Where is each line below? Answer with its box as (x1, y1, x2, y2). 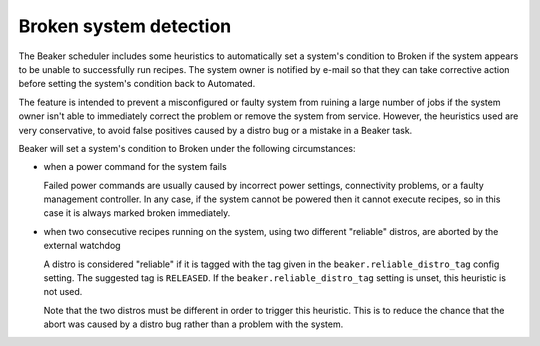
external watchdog (43, 240, 121, 252)
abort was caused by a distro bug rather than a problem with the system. (43, 318, 344, 330)
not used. (43, 286, 83, 298)
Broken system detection (18, 15, 232, 37)
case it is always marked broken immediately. (43, 207, 231, 219)
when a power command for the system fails (43, 161, 227, 173)
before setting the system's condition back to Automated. (18, 78, 256, 90)
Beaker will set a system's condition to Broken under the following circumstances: (18, 142, 356, 154)
